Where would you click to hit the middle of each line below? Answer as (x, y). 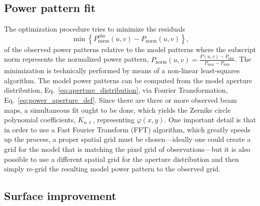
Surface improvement (60, 196)
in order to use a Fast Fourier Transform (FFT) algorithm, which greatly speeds (127, 129)
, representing (113, 120)
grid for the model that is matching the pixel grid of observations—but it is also (127, 149)
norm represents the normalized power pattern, (77, 59)
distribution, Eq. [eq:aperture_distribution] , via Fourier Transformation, (116, 90)
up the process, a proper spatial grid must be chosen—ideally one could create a (127, 139)
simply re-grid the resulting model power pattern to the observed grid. (112, 169)
